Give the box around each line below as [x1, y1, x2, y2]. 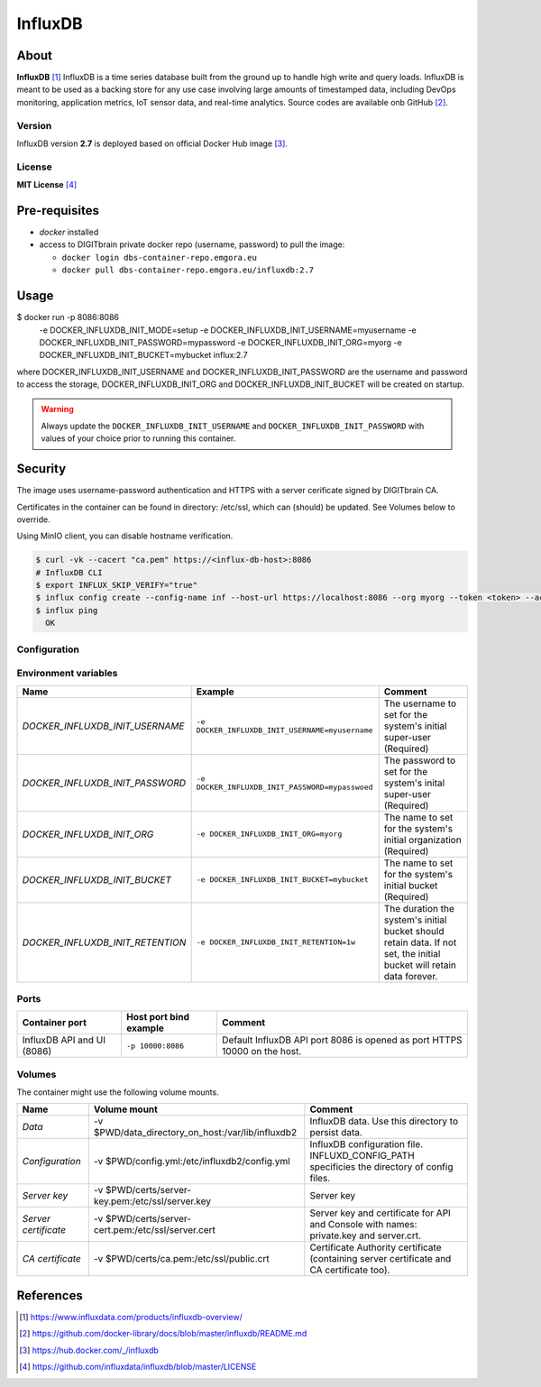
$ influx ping [35, 605, 98, 615]
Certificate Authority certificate [309, 1241, 442, 1254]
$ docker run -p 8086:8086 [16, 312, 120, 323]
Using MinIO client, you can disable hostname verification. [16, 530, 234, 541]
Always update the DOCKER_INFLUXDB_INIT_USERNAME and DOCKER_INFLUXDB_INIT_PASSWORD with [41, 420, 425, 431]
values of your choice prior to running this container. [41, 433, 236, 444]
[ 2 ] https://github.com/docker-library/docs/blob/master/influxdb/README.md [19, 1328, 307, 1339]
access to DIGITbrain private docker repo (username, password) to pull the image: [39, 239, 345, 250]
